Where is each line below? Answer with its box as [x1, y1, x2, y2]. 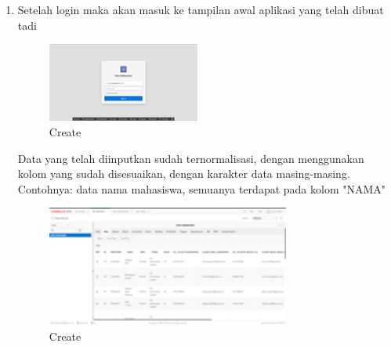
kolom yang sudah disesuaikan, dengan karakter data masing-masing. [17, 165, 350, 182]
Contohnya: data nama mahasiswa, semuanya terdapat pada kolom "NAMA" [17, 180, 386, 197]
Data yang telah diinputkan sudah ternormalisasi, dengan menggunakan [17, 150, 364, 166]
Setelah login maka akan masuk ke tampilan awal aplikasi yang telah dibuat [17, 2, 384, 17]
